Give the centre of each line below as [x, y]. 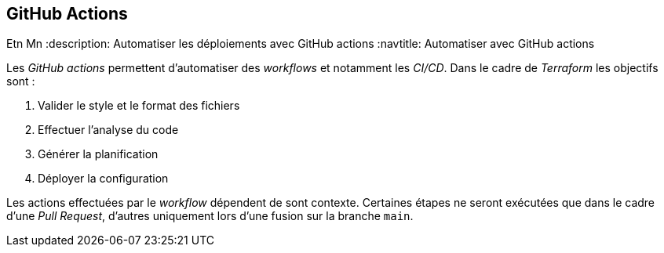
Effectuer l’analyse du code [108, 130]
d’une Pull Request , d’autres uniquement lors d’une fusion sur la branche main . [210, 216]
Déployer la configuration [103, 179]
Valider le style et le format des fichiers [139, 106]
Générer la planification [98, 154]
